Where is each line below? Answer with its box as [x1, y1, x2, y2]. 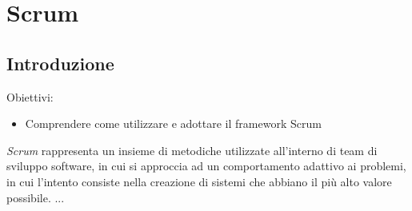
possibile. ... [6, 189, 65, 205]
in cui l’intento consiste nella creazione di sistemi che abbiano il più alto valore [6, 173, 392, 189]
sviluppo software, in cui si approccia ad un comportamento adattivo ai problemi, [6, 157, 406, 174]
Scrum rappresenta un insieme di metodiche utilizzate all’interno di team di [6, 141, 378, 158]
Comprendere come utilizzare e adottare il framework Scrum [25, 115, 322, 132]
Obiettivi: [6, 88, 54, 105]
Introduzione [6, 50, 114, 75]
